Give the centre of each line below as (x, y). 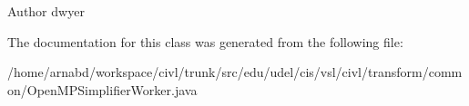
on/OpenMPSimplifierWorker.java (102, 89)
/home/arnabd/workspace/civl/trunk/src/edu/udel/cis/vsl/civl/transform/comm (235, 72)
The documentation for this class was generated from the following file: (205, 41)
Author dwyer (46, 11)
